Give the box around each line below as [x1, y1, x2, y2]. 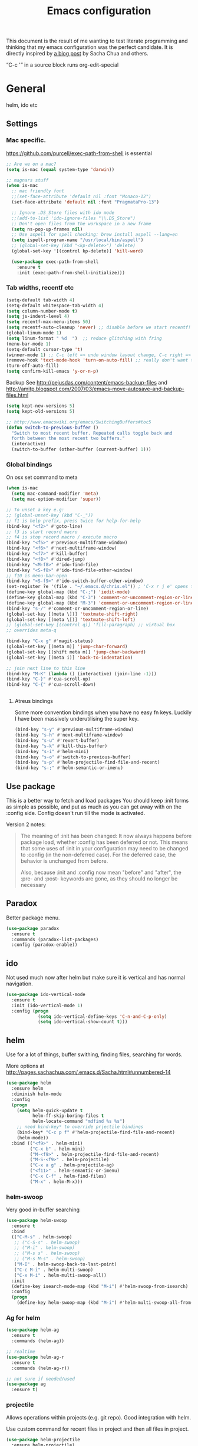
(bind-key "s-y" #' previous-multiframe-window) [14, 727, 134, 732]
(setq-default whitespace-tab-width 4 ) [6, 303, 104, 308]
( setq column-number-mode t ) [6, 308, 78, 314]
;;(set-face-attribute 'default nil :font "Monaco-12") [11, 193, 151, 200]
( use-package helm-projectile [6, 1437, 81, 1443]
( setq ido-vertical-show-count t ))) [37, 1019, 128, 1025]
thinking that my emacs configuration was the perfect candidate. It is [6, 44, 173, 51]
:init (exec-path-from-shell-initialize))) [16, 270, 126, 275]
